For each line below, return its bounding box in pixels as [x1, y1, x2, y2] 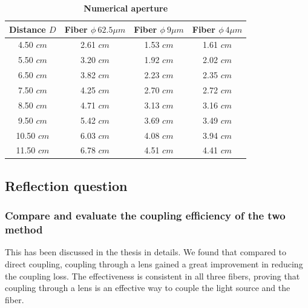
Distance [9, 22, 46, 35]
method [5, 222, 43, 237]
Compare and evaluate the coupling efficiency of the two [5, 208, 286, 223]
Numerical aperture [84, 2, 168, 14]
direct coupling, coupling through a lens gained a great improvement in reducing [5, 257, 303, 270]
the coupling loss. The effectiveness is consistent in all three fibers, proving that [5, 269, 300, 282]
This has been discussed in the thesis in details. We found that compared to [5, 246, 286, 258]
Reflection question [5, 176, 128, 195]
